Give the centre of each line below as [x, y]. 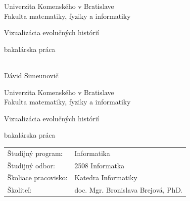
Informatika [92, 153]
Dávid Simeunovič [31, 75]
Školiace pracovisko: [38, 177]
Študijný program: [35, 153]
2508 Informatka [99, 165]
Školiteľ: [20, 190]
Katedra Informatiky [106, 177]
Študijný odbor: [31, 165]
